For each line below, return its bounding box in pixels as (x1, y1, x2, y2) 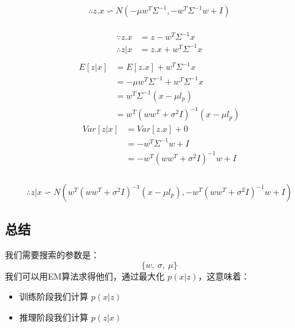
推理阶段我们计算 (19, 311, 88, 324)
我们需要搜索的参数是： (5, 248, 99, 261)
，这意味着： (198, 269, 250, 282)
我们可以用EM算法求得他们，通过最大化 (5, 269, 165, 282)
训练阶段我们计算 (19, 290, 88, 303)
